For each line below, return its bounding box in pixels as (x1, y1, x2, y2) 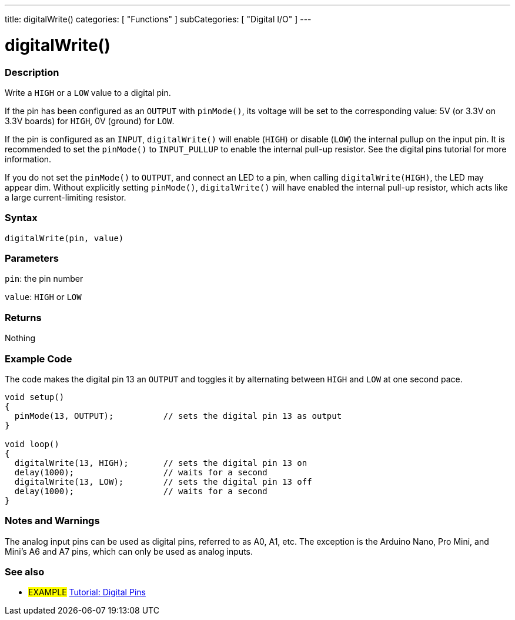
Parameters (5, 252, 59, 264)
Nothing (5, 333, 36, 344)
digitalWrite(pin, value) (5, 233, 124, 243)
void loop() (5, 439, 59, 449)
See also (5, 566, 45, 578)
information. (5, 154, 52, 164)
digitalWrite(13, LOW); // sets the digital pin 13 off (14, 476, 312, 486)
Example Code (5, 352, 72, 365)
